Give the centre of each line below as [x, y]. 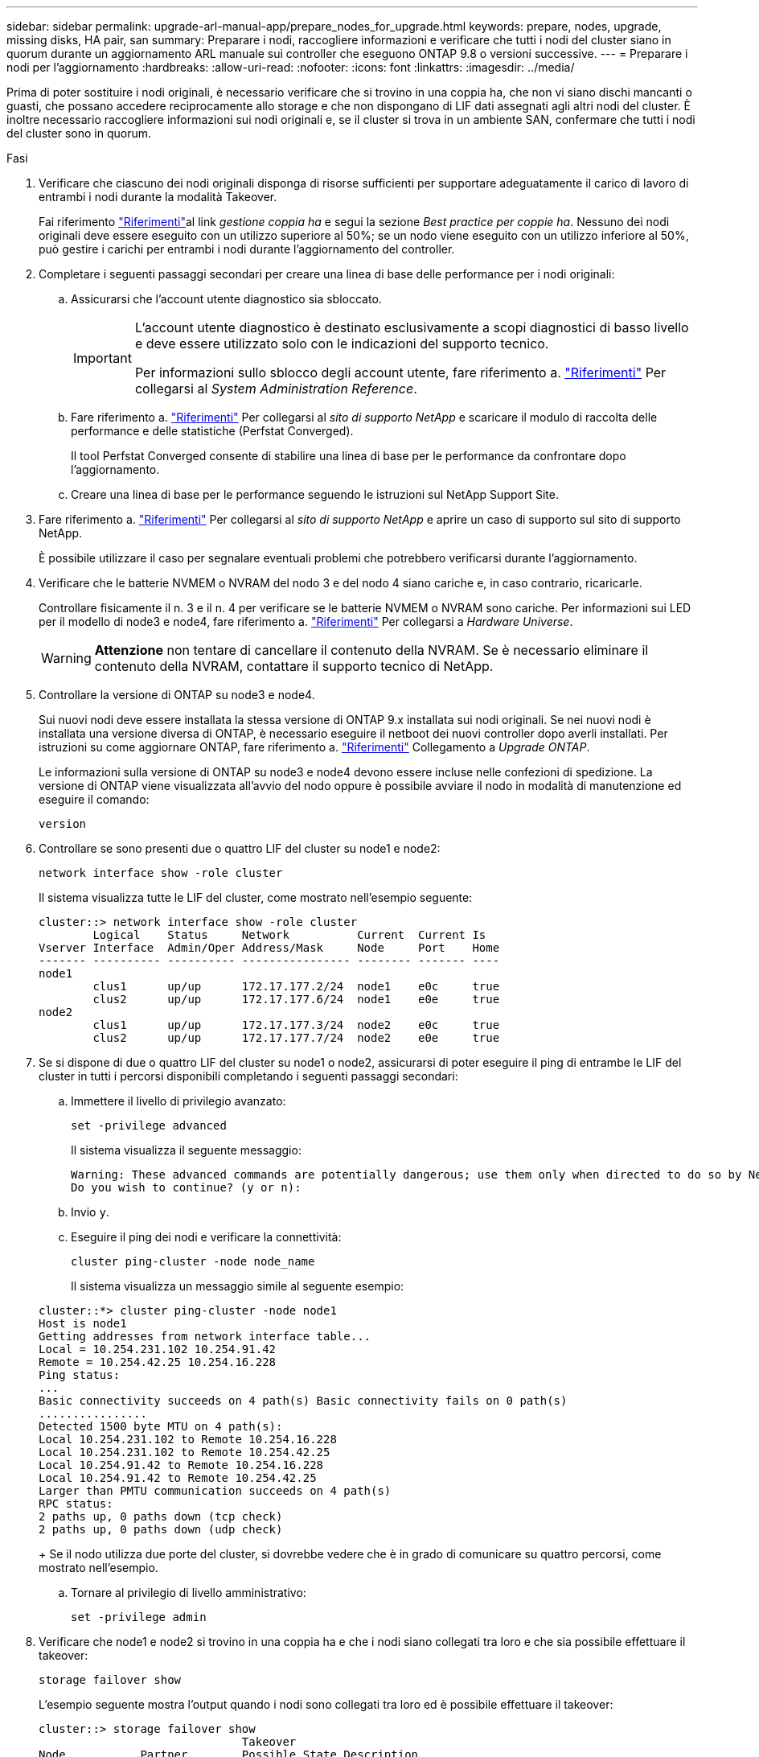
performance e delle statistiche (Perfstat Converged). [212, 431]
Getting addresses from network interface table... [205, 1336]
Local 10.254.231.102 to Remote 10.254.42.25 [185, 1452]
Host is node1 [83, 1323]
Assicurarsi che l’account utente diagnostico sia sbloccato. [226, 299]
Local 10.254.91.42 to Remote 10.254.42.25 [178, 1478]
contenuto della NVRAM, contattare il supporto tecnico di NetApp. [294, 666]
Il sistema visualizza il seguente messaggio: [186, 1150]
